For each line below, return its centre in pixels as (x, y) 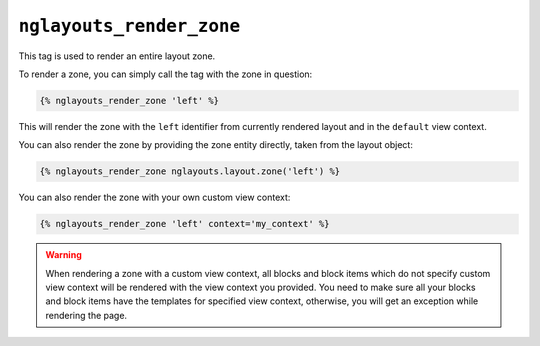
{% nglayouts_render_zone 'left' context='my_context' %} (184, 224)
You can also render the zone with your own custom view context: (154, 197)
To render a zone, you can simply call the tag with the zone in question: (165, 74)
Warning (63, 255)
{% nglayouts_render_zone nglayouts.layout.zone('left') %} (190, 171)
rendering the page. (86, 315)
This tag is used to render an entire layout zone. (117, 56)
